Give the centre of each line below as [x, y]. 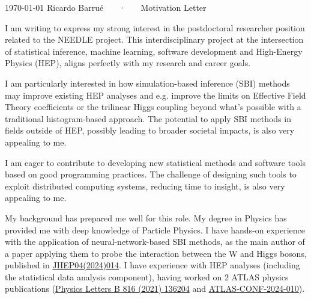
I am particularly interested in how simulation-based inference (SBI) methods [147, 83]
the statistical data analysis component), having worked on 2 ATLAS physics [147, 276]
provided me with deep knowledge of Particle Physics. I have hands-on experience [155, 230]
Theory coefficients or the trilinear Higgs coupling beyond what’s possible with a [153, 107]
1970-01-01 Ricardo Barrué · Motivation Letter [106, 7]
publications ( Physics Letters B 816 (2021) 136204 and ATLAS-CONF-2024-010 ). [155, 288]
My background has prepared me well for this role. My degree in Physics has [146, 217]
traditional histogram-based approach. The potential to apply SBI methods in [148, 118]
